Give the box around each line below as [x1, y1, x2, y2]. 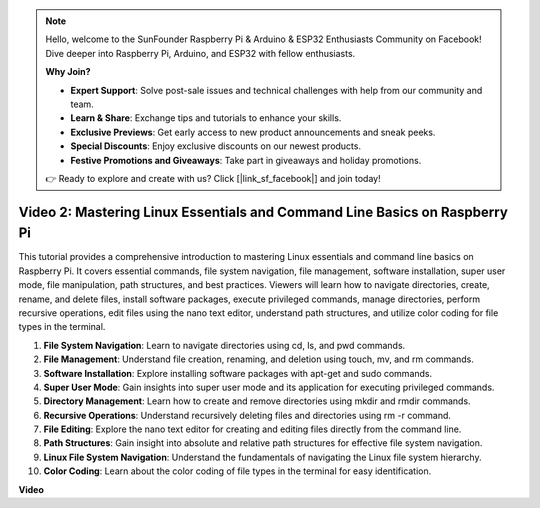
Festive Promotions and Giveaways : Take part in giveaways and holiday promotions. [70, 154, 422, 166]
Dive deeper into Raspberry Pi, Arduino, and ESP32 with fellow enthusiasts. [45, 47, 356, 59]
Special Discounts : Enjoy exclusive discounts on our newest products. [70, 140, 362, 152]
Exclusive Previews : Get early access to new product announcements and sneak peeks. [70, 126, 436, 138]
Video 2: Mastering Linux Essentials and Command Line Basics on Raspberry [18, 203, 509, 220]
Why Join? [45, 66, 91, 78]
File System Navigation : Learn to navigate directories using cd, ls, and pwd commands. [43, 339, 406, 351]
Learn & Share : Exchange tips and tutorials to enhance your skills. [70, 112, 342, 124]
